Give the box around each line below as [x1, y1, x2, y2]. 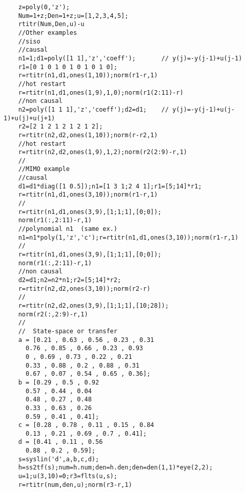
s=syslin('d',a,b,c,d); [18, 455, 99, 463]
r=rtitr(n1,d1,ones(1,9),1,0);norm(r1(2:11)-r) [18, 89, 183, 96]
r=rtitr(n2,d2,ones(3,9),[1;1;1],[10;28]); [18, 302, 169, 309]
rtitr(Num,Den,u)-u [18, 20, 85, 28]
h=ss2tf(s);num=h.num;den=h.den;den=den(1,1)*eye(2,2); [18, 464, 213, 472]
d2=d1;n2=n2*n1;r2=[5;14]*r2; [18, 276, 121, 284]
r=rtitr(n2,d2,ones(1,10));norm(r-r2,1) [18, 131, 158, 139]
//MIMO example [18, 165, 70, 173]
